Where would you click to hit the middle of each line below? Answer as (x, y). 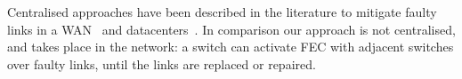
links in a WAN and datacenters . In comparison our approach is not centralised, (231, 29)
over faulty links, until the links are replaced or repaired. (162, 63)
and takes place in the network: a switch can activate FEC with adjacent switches (231, 47)
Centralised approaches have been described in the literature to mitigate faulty (222, 12)
